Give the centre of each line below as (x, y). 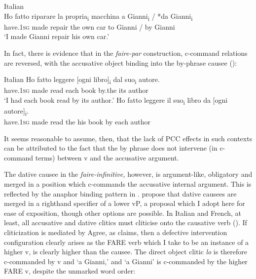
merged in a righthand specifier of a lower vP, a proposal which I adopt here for (125, 203)
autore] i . (16, 111)
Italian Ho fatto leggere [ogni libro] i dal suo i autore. (82, 80)
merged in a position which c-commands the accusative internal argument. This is (128, 184)
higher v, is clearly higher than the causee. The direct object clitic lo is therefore (126, 252)
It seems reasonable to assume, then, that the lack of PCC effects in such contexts (128, 138)
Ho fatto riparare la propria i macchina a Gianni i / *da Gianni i (98, 16)
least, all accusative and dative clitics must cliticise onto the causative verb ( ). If (126, 222)
